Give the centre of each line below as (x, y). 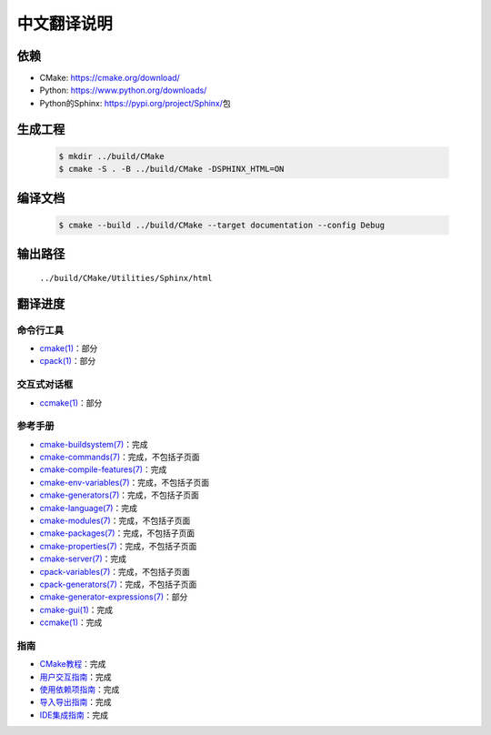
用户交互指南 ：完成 (75, 677)
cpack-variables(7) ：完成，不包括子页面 (115, 571)
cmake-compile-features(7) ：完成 (103, 469)
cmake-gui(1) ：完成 (76, 609)
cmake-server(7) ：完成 (83, 559)
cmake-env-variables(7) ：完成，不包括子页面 (125, 482)
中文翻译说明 (65, 24)
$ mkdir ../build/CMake (112, 156)
